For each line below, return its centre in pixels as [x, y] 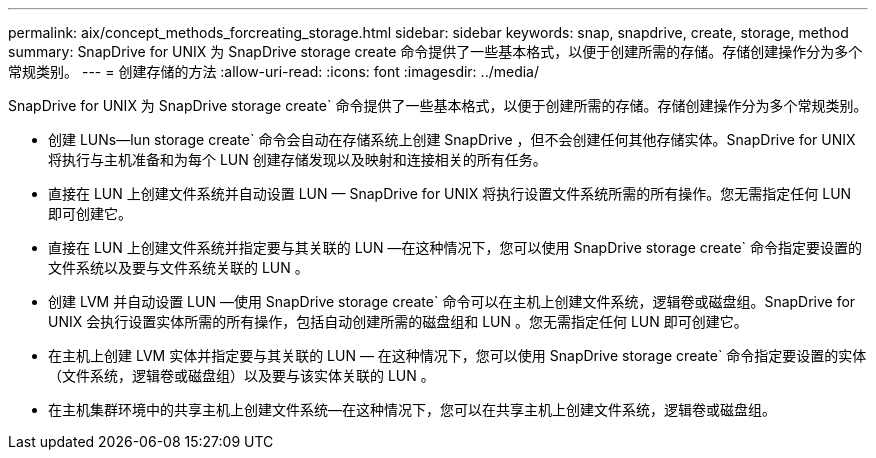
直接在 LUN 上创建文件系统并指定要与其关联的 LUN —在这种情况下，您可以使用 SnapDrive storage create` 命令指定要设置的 [455, 247]
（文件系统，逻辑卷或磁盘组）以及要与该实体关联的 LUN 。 [241, 375]
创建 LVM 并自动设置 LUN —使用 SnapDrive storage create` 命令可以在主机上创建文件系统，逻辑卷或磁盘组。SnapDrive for [452, 301]
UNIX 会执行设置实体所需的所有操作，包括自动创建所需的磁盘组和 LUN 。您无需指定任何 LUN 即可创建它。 [398, 321]
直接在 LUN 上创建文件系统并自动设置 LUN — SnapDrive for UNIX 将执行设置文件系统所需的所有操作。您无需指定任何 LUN [450, 193]
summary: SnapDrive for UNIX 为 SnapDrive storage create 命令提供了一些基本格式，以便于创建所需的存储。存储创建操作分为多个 [435, 51]
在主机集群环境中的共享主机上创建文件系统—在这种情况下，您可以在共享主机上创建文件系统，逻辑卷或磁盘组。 [412, 409]
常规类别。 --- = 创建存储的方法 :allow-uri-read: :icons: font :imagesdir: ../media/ [274, 71]
